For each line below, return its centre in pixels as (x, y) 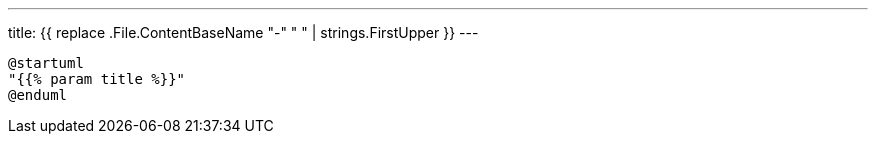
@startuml (46, 63)
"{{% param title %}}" (97, 79)
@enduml (38, 95)
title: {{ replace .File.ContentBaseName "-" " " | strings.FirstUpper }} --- (243, 32)
